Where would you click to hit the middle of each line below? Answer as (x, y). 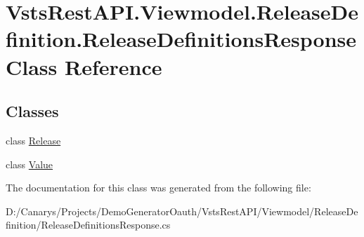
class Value (30, 164)
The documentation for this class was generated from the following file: (158, 188)
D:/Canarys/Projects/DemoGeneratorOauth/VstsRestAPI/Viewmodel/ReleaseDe (182, 211)
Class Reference (84, 66)
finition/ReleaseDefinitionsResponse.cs (88, 225)
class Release (33, 140)
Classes (32, 111)
